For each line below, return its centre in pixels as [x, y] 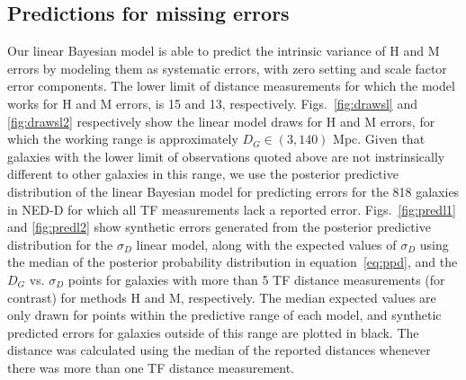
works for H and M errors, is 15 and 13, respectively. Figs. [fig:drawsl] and [212, 103]
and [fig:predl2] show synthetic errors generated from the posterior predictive [219, 227]
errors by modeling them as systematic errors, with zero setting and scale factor [227, 68]
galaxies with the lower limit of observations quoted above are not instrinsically [226, 156]
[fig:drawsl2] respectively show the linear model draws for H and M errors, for [221, 121]
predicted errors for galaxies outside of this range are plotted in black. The [213, 332]
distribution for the [60, 244]
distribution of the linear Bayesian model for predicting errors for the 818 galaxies [233, 191]
